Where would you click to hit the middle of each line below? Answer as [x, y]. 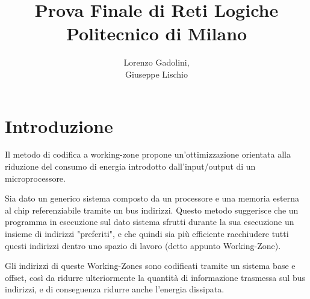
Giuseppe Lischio [157, 74]
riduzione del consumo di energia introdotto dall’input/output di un [130, 166]
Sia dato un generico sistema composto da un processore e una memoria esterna [152, 198]
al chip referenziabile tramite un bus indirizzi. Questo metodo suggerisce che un [152, 210]
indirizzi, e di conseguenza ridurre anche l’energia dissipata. [115, 289]
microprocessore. [35, 178]
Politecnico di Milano [157, 33]
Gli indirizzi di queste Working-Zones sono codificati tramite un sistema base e [150, 266]
